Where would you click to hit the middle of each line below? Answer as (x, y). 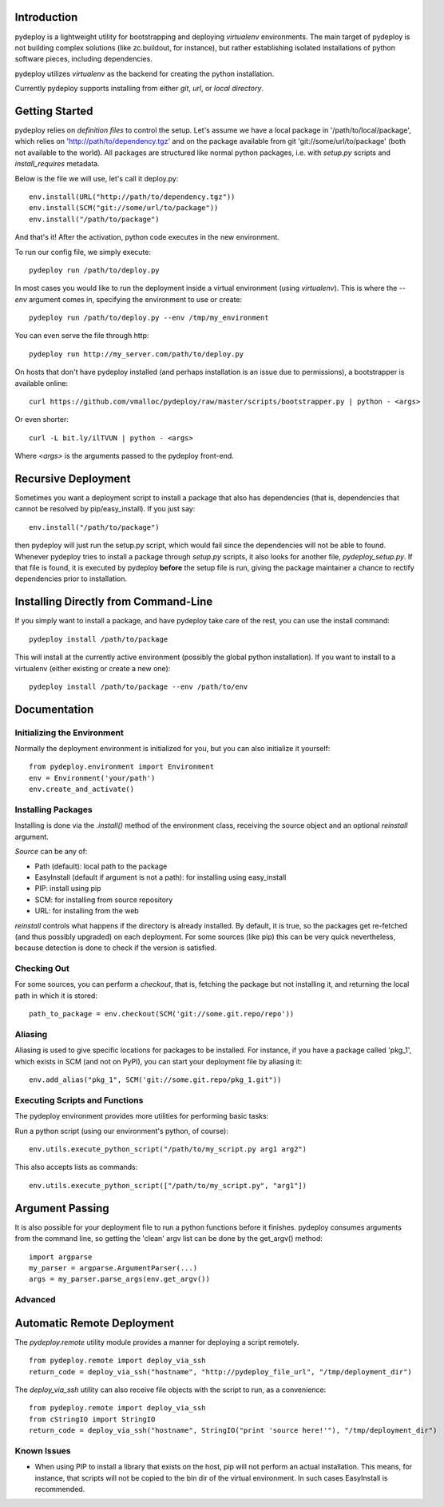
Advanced (35, 1300)
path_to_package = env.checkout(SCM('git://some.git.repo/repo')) (162, 1014)
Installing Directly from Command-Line (114, 602)
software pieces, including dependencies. (84, 59)
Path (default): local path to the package (101, 866)
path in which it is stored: (56, 996)
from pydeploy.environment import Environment (122, 767)
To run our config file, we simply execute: (83, 252)
